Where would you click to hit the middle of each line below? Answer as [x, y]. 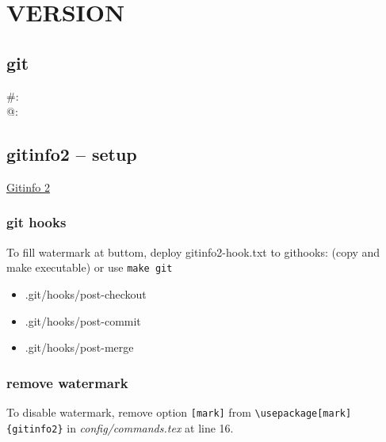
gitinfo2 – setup [72, 154]
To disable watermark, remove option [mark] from [129, 412]
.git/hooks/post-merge [79, 347]
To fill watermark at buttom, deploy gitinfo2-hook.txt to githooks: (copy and [193, 251]
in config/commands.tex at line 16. [150, 427]
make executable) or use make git [90, 267]
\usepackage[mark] [303, 414]
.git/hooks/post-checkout [86, 294]
